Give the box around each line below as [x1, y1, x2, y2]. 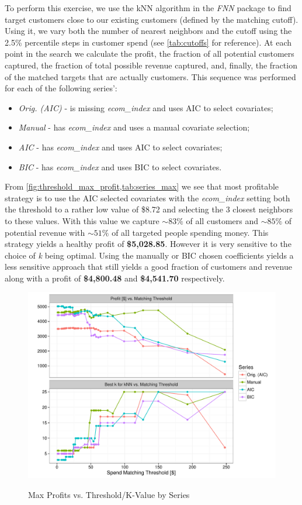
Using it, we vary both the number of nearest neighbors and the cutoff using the [5, 25, 292, 37]
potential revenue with [5, 226, 85, 238]
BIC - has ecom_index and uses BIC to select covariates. [18, 160, 222, 173]
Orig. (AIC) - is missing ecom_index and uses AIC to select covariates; [18, 101, 273, 114]
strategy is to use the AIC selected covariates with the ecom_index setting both [5, 191, 290, 204]
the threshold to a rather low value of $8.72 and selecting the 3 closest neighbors [5, 203, 293, 215]
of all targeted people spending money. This [112, 226, 269, 238]
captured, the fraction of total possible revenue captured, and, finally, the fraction [5, 59, 297, 71]
